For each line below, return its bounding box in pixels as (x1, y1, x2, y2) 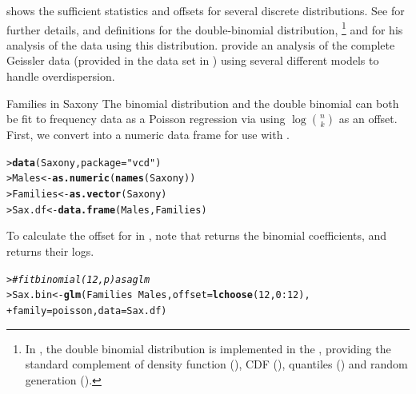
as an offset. (338, 110, 398, 127)
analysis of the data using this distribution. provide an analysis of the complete (6, 36, 395, 53)
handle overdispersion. (6, 68, 115, 85)
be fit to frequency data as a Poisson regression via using (6, 110, 286, 127)
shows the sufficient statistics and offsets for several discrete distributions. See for (6, 2, 405, 18)
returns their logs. (6, 243, 94, 260)
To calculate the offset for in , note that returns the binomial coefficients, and (6, 227, 387, 244)
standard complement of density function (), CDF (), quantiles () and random (25, 356, 408, 372)
